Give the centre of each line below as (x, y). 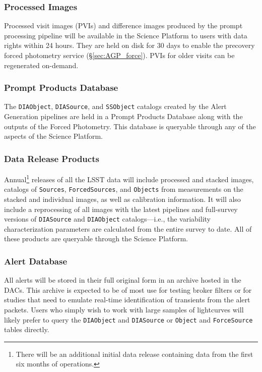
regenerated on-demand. (41, 65)
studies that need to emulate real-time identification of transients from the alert (127, 300)
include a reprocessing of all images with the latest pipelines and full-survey (121, 209)
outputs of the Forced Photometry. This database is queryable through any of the (130, 126)
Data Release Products (52, 158)
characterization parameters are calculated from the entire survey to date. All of (128, 228)
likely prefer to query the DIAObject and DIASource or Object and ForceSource (128, 319)
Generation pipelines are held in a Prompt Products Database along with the (123, 116)
